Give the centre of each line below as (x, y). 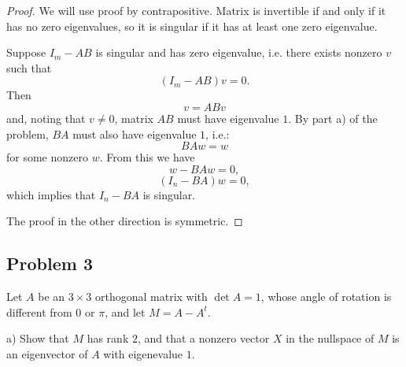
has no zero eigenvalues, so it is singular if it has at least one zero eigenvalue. (192, 26)
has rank (108, 338)
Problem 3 (50, 263)
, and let (125, 311)
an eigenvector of (47, 353)
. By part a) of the (333, 118)
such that (29, 67)
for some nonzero (47, 157)
